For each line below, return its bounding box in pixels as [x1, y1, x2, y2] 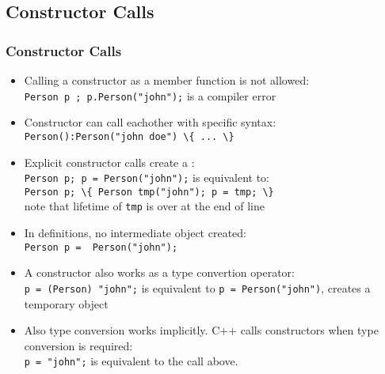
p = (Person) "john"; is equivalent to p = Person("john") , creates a [24, 279, 371, 296]
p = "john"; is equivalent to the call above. [24, 353, 238, 369]
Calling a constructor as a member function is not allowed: [24, 72, 310, 88]
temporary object [24, 295, 109, 312]
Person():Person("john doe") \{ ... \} [24, 130, 234, 142]
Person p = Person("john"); [24, 241, 178, 253]
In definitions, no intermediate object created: [24, 225, 246, 241]
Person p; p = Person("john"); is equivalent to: [24, 169, 269, 186]
